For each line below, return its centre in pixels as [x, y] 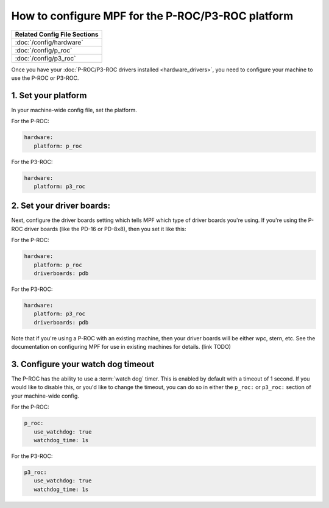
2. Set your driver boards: [61, 206]
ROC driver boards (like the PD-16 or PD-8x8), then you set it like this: [99, 229]
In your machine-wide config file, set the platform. [74, 110]
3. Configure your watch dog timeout [83, 364]
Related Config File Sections [57, 34]
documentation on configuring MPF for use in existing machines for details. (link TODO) [121, 347]
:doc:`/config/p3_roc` [45, 58]
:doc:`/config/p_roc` [44, 50]
